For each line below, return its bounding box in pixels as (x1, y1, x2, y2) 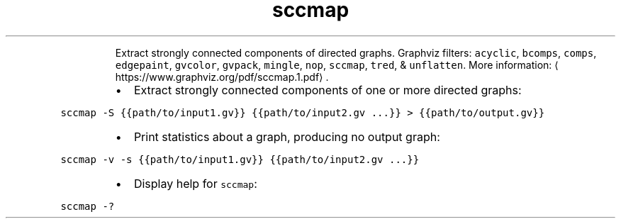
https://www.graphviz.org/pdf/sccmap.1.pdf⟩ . (115, 70, 329, 83)
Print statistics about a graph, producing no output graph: (133, 129, 440, 144)
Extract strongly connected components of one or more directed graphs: (133, 82, 522, 97)
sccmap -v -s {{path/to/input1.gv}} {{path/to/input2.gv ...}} (60, 153, 420, 165)
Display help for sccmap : (133, 176, 257, 191)
